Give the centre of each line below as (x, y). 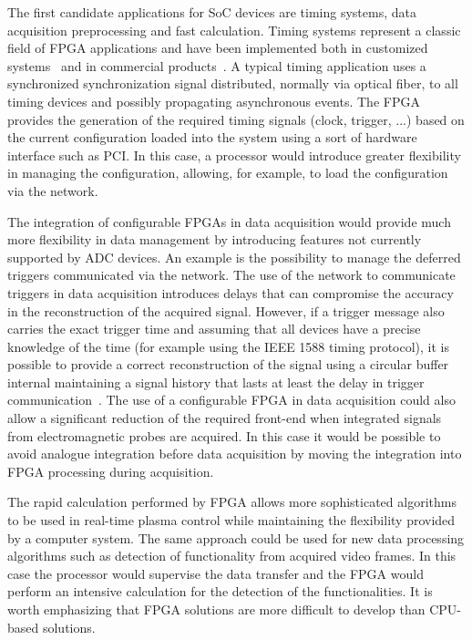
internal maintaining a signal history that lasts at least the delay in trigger (216, 382)
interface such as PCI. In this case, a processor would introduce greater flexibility (234, 155)
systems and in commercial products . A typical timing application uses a (217, 65)
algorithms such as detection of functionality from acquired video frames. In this (232, 556)
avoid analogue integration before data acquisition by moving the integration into (235, 454)
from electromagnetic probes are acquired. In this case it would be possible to (224, 435)
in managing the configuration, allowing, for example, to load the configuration (228, 173)
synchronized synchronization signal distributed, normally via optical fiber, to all (233, 83)
